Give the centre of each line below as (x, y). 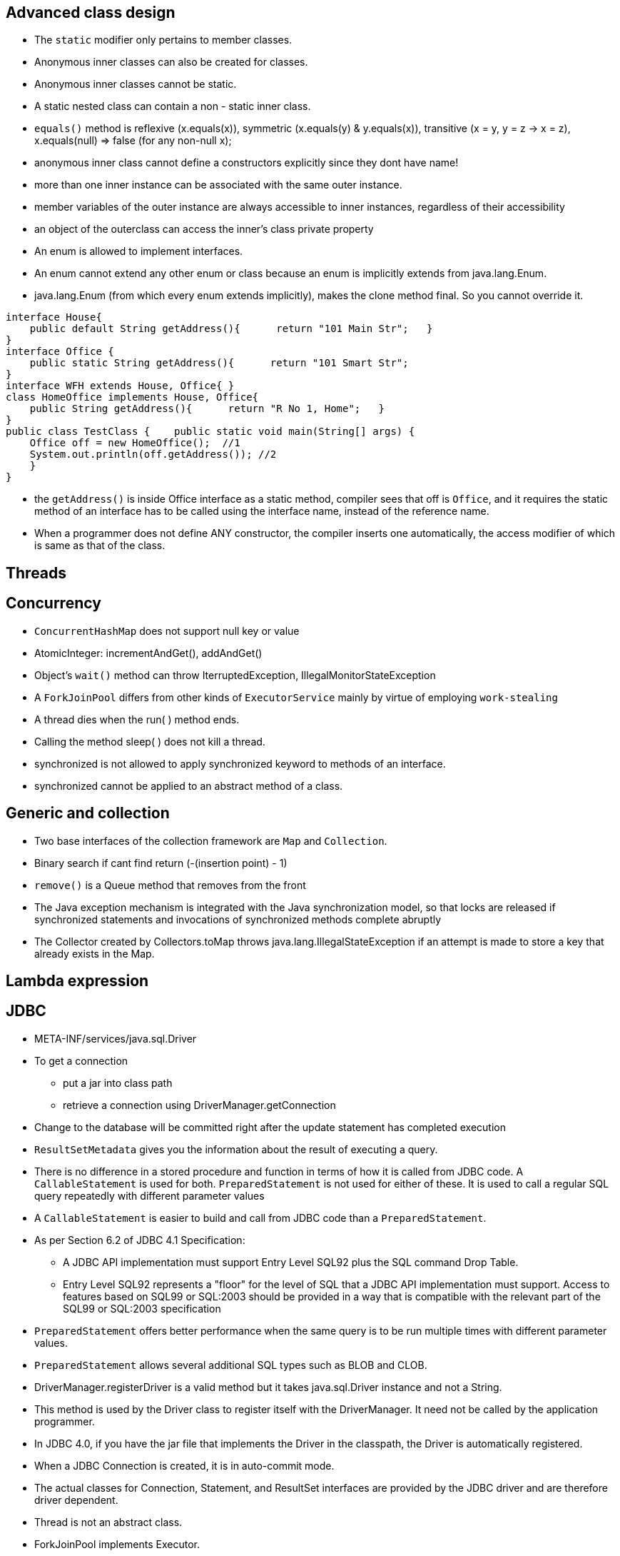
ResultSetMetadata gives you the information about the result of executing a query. (236, 1149)
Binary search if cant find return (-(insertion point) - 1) (161, 863)
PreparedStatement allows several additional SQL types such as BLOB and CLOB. (231, 1365)
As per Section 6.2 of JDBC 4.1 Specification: (140, 1240)
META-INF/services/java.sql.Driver (116, 1038)
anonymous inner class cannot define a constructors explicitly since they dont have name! (247, 163)
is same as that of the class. (100, 546)
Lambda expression (77, 980)
